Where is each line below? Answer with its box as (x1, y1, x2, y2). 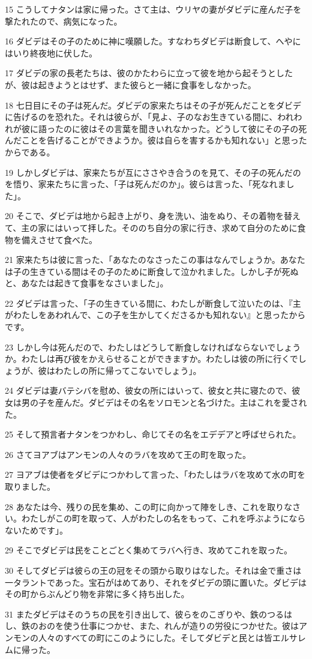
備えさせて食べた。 (21, 233, 97, 245)
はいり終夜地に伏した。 (5, 46, 97, 59)
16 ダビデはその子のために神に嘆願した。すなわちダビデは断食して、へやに (5, 35, 301, 47)
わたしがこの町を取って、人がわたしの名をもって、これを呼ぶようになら (21, 512, 306, 525)
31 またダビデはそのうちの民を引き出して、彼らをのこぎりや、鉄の (5, 607, 268, 620)
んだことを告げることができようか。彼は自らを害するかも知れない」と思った (5, 134, 307, 146)
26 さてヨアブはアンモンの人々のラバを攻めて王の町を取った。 (5, 448, 251, 460)
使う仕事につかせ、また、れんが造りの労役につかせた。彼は (63, 619, 299, 632)
